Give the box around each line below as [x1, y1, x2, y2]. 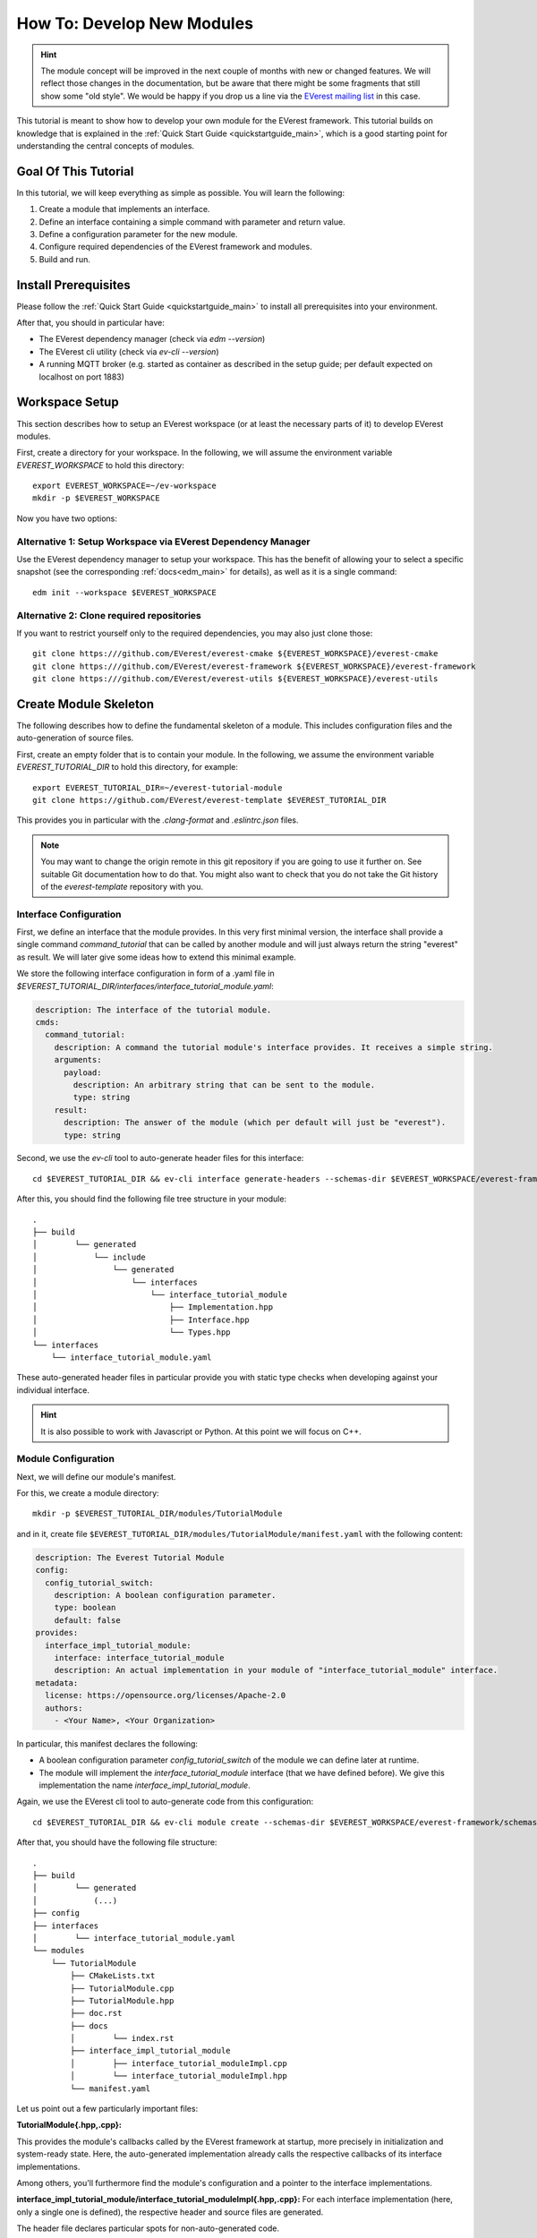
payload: [64, 1067, 102, 1078]
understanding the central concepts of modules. [16, 140, 195, 151]
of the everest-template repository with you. [40, 881, 204, 892]
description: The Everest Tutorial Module [35, 1552, 225, 1562]
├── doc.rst [70, 2008, 123, 2019]
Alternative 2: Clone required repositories [16, 609, 201, 621]
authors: [45, 1703, 83, 1713]
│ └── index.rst [70, 2033, 175, 2044]
